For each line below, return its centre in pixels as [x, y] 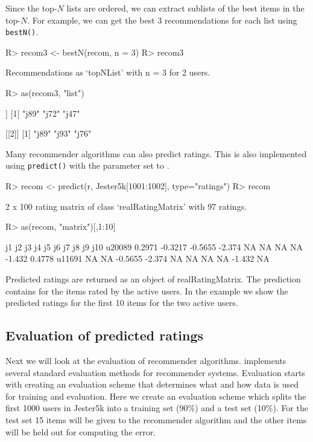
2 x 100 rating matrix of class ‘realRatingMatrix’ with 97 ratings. [126, 206]
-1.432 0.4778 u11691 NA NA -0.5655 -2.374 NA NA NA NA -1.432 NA [138, 258]
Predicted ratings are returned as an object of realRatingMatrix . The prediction [153, 279]
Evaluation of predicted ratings [104, 335]
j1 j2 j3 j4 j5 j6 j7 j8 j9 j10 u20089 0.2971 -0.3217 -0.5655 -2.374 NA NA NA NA [154, 246]
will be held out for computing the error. [81, 431]
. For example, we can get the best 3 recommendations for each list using [162, 20]
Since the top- [31, 8]
